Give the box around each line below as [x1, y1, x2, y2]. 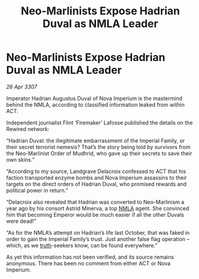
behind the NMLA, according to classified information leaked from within [6, 101, 185, 108]
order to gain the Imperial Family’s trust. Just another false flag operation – [6, 235, 190, 242]
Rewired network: [6, 125, 50, 132]
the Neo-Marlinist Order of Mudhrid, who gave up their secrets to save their [6, 150, 192, 157]
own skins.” [6, 156, 35, 163]
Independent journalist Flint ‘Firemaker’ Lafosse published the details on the [6, 119, 193, 126]
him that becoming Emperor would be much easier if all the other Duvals [6, 211, 184, 218]
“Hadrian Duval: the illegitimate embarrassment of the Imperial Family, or [6, 137, 185, 144]
